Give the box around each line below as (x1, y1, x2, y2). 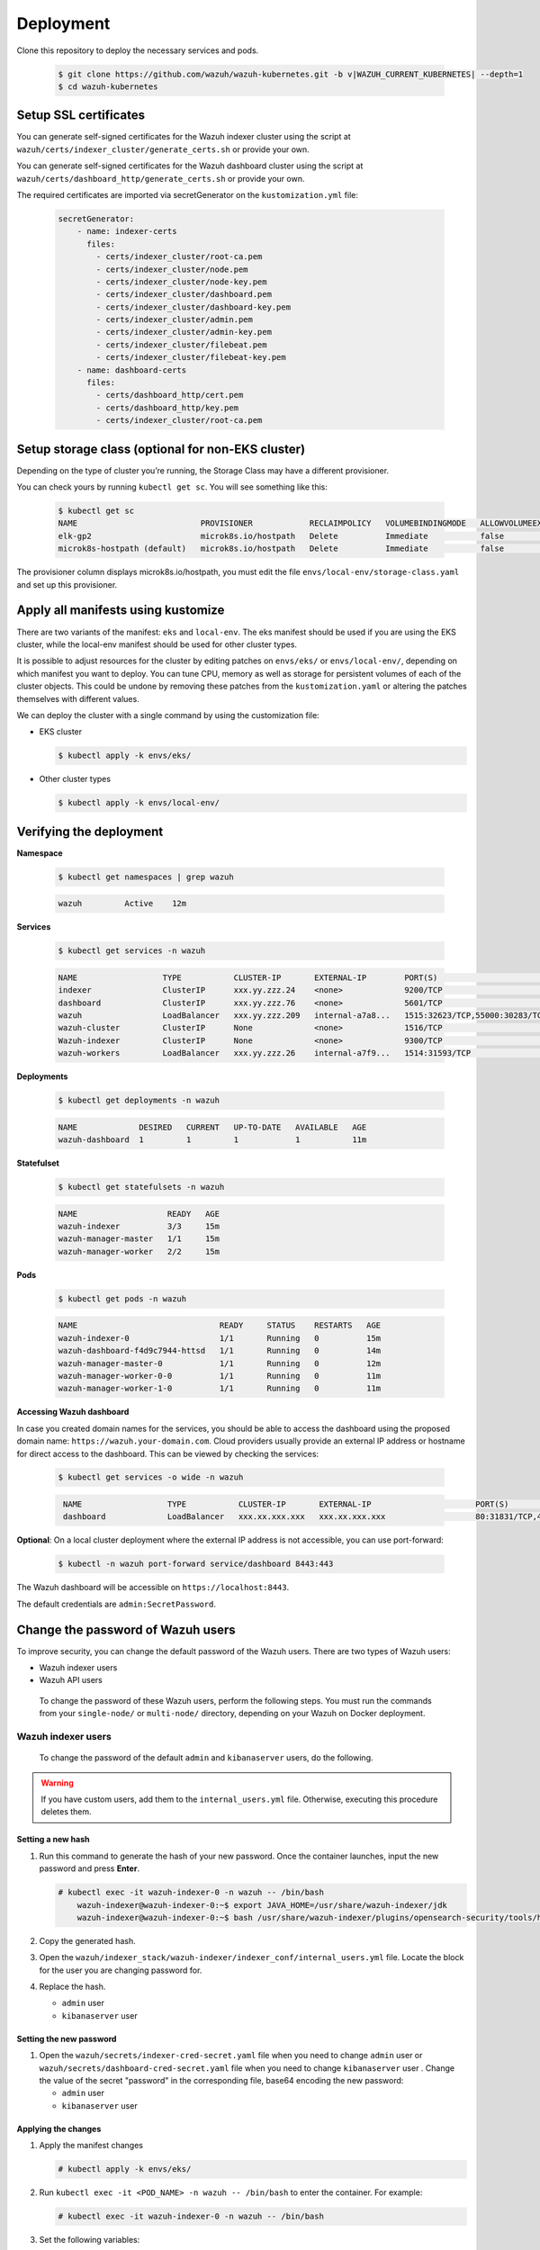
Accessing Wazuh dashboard (16, 1407, 130, 1417)
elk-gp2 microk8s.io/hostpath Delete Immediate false (58, 531, 504, 541)
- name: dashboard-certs (76, 364, 187, 375)
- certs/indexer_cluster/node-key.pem (95, 276, 267, 287)
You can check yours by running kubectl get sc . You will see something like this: (16, 481, 328, 492)
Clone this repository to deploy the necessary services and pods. (16, 45, 259, 56)
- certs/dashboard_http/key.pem (95, 402, 238, 413)
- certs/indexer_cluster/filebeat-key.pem (95, 352, 287, 363)
